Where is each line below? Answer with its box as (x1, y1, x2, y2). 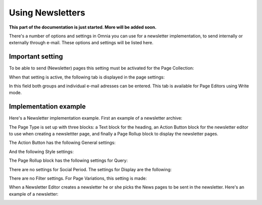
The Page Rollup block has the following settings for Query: (9, 158, 128, 163)
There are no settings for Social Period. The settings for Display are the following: (9, 166, 172, 172)
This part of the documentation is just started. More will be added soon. (9, 24, 157, 30)
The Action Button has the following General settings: (9, 140, 116, 145)
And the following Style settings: (9, 148, 74, 155)
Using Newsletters (9, 7, 85, 18)
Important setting (9, 52, 63, 61)
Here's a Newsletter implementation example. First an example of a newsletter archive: (9, 115, 182, 121)
